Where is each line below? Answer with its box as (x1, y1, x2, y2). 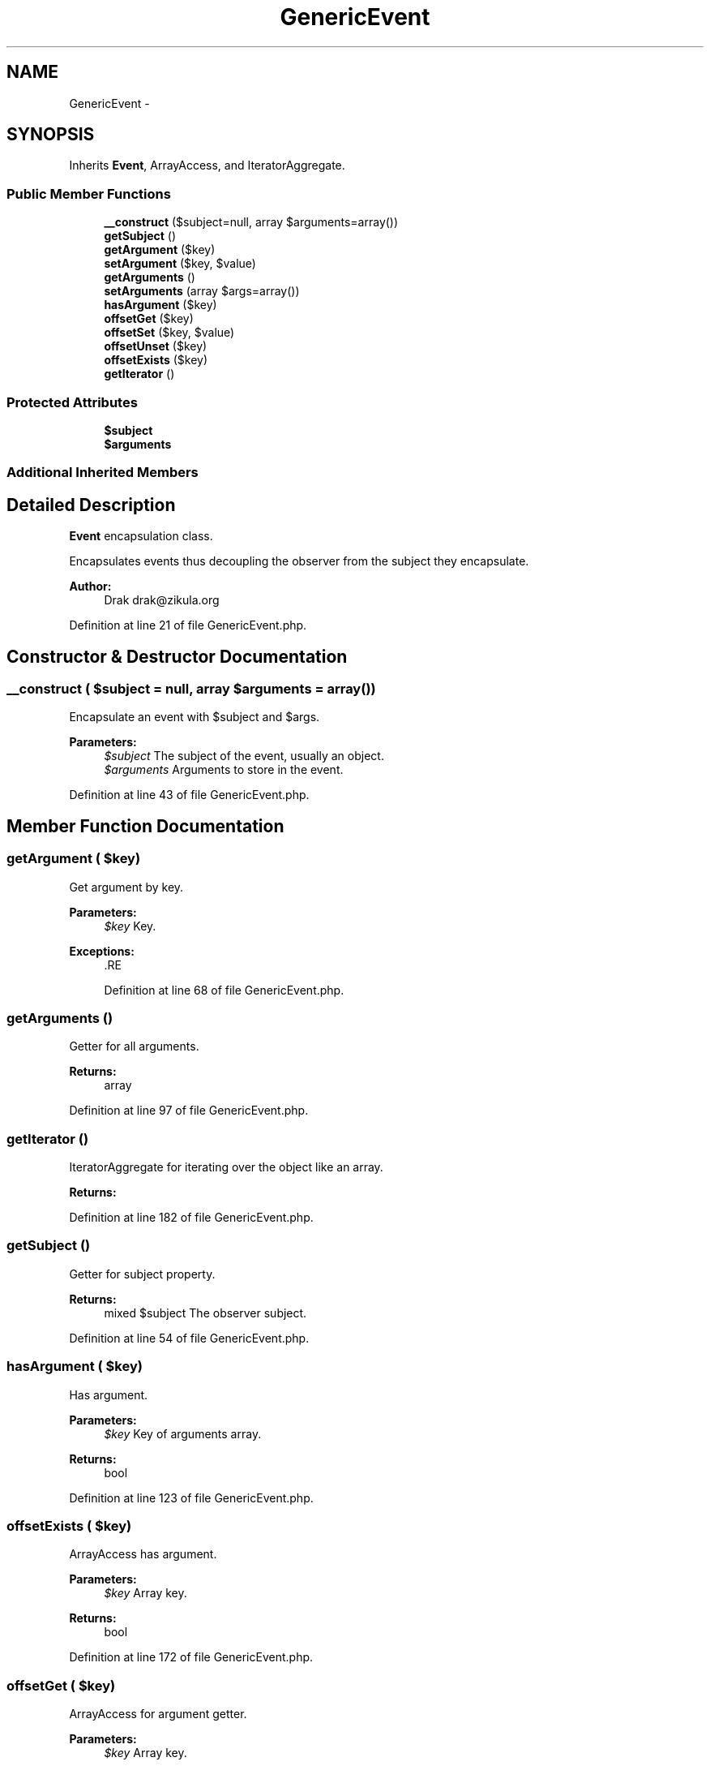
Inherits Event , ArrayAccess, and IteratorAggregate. (69, 158, 345, 173)
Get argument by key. (69, 879, 184, 894)
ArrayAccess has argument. (69, 1547, 217, 1562)
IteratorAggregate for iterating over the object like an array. (69, 1160, 383, 1175)
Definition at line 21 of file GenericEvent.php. (69, 618, 307, 633)
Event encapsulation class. (69, 529, 213, 544)
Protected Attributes (6, 393, 138, 410)
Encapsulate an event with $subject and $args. (69, 710, 320, 724)
